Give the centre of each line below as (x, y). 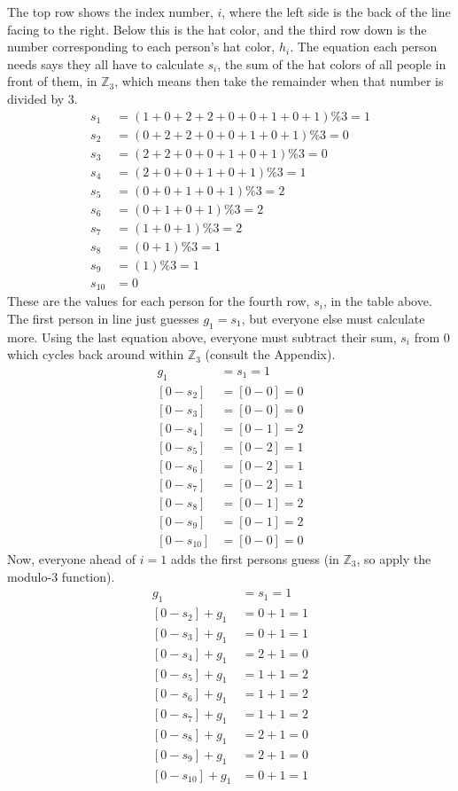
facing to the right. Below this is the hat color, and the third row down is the (217, 29)
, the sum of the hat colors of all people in (332, 63)
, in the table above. (377, 301)
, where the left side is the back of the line (336, 12)
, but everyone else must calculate (333, 318)
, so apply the (394, 559)
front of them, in (52, 81)
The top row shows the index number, (110, 12)
